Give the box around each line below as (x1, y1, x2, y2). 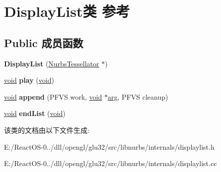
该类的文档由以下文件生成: (4, 124, 89, 135)
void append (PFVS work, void (4, 91, 102, 102)
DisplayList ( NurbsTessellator (4, 58, 99, 68)
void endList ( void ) (4, 108, 66, 118)
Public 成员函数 (4, 35, 83, 50)
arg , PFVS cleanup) (108, 91, 168, 102)
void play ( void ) (4, 75, 54, 85)
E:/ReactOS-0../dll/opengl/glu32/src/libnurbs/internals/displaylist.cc (4, 158, 217, 169)
